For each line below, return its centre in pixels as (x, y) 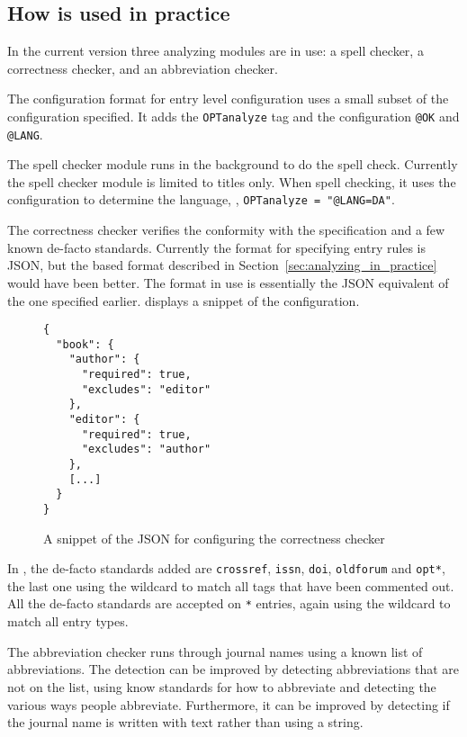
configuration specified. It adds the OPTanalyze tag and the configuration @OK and (233, 116)
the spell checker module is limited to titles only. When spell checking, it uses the (232, 181)
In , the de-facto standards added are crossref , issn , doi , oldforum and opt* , (226, 568)
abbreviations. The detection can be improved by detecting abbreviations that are (233, 669)
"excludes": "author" (146, 449)
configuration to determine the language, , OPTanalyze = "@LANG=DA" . (201, 199)
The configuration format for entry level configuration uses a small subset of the (228, 99)
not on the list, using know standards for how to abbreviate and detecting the (222, 686)
